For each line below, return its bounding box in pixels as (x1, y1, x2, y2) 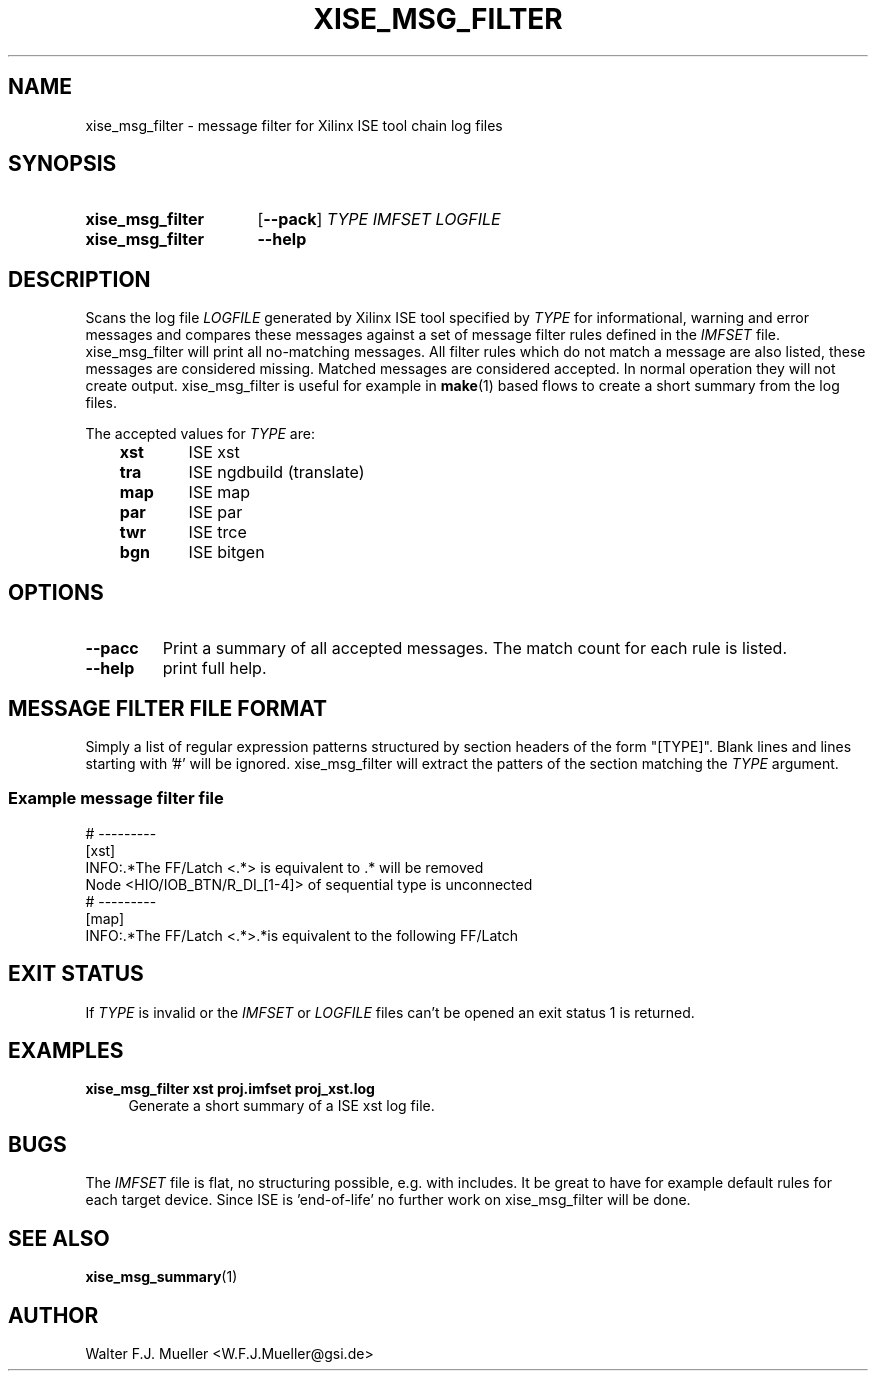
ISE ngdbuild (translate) (188, 462, 365, 483)
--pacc (85, 638, 139, 659)
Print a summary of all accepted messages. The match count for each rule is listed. (162, 638, 788, 659)
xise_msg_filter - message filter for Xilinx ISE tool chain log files (85, 116, 503, 134)
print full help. (162, 658, 267, 679)
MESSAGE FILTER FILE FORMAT (8, 695, 328, 721)
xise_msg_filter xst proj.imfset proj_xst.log (85, 1080, 375, 1098)
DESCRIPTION (8, 266, 151, 292)
